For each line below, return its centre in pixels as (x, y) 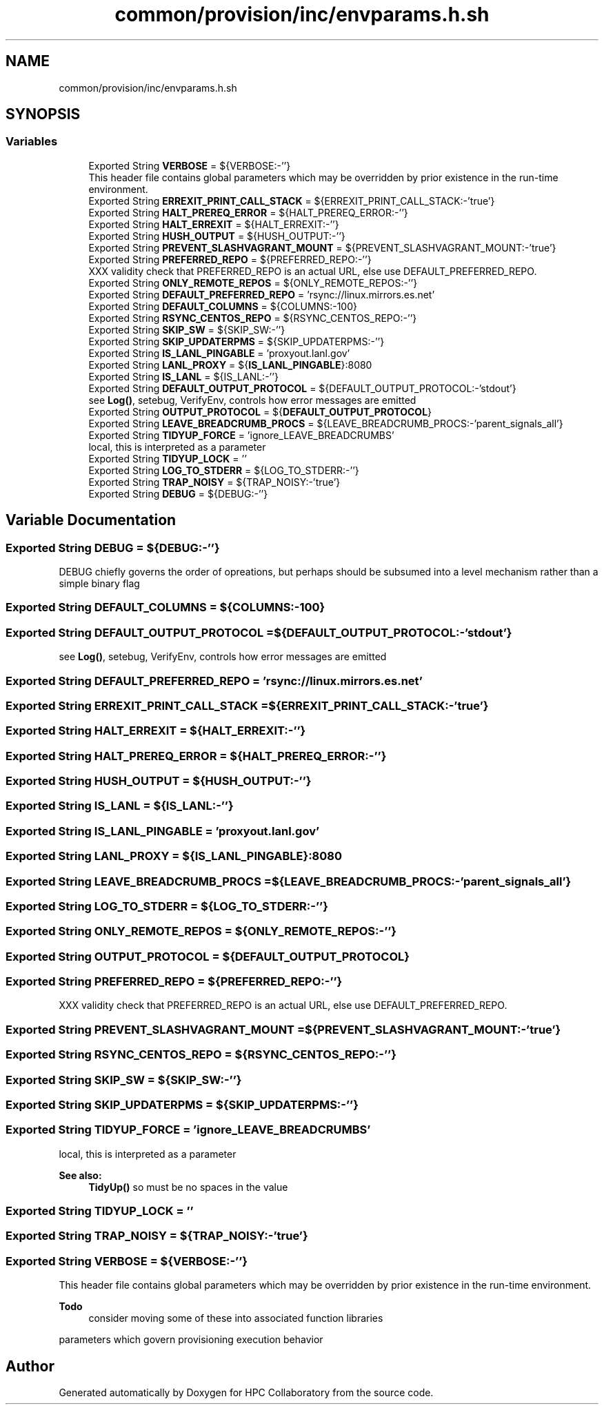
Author (30, 1366)
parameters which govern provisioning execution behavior (191, 1340)
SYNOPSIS (43, 114)
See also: (80, 1175)
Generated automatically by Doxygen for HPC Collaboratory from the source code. (246, 1392)
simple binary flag (99, 584)
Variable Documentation (91, 520)
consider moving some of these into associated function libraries (236, 1318)
